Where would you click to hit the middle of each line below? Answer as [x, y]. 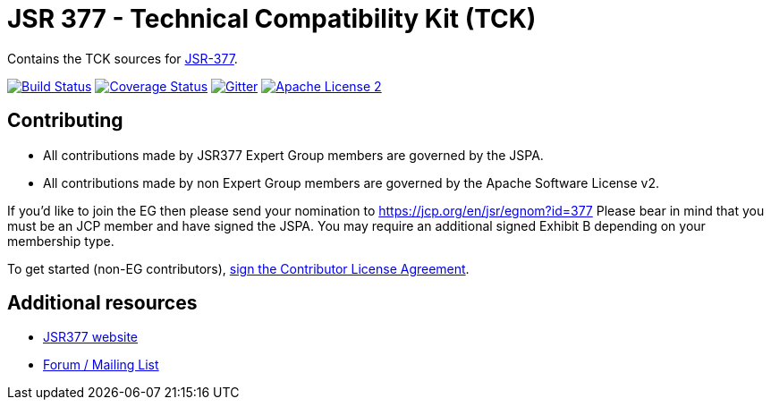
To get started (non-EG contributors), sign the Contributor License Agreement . [238, 268]
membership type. [61, 241]
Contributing [65, 121]
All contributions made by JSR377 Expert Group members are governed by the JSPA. [293, 155]
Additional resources [102, 303]
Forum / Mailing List [101, 365]
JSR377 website [91, 337]
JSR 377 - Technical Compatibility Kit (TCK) [272, 19]
